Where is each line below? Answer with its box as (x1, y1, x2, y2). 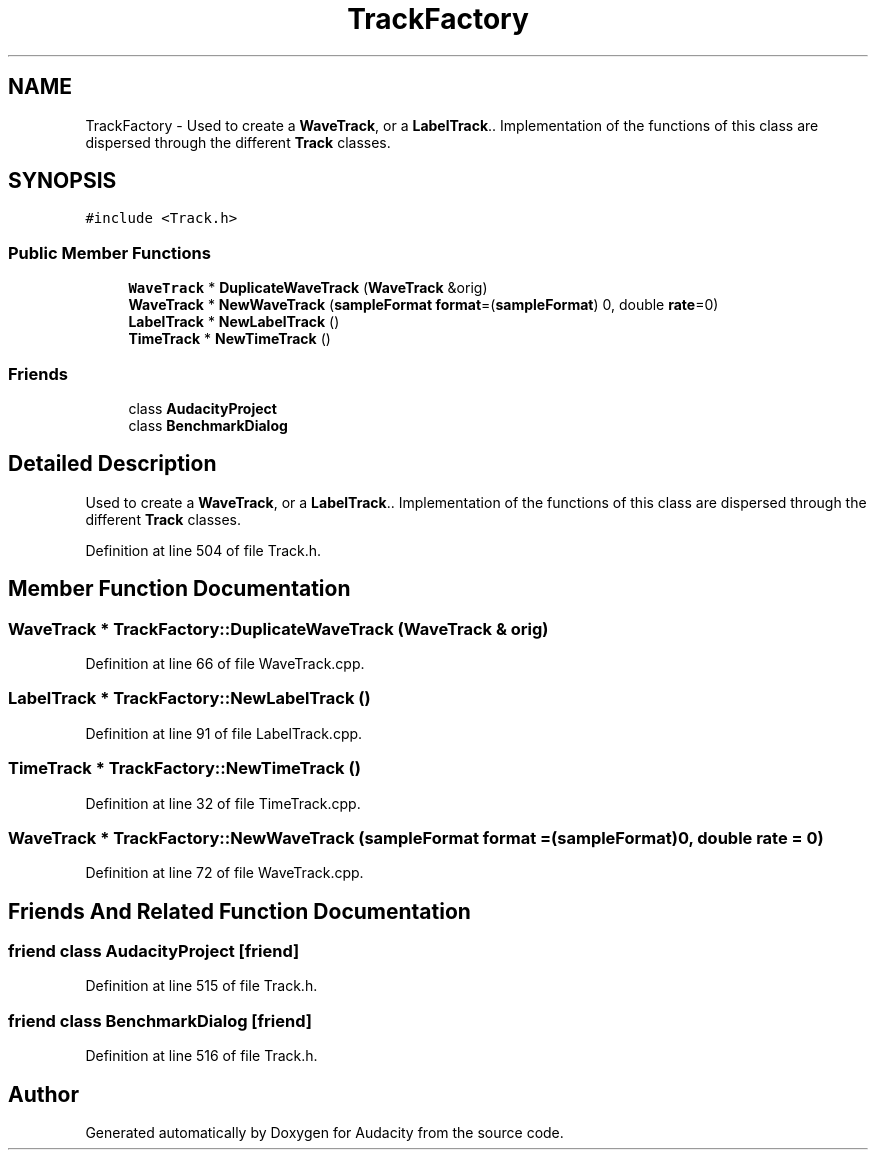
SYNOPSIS (8, 168, 117, 194)
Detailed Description (8, 451, 217, 477)
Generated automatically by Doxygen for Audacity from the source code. (85, 1124, 564, 1142)
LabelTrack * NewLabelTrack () (128, 313, 340, 331)
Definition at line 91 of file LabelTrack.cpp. (85, 724, 363, 742)
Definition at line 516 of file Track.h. (85, 1047, 318, 1065)
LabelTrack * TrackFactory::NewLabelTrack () (8, 688, 371, 709)
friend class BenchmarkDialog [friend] (8, 1010, 312, 1031)
